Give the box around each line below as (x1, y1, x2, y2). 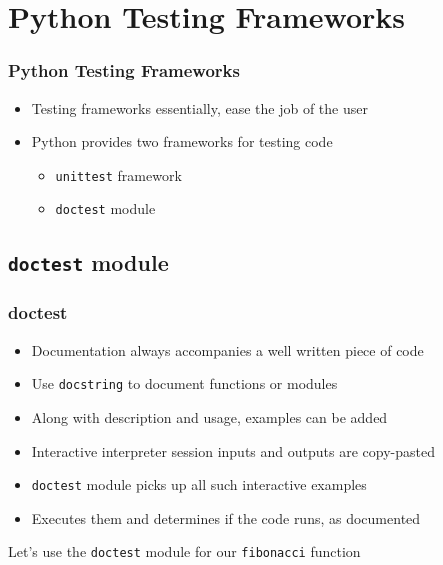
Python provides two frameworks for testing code (31, 131, 333, 152)
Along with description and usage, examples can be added (31, 406, 388, 427)
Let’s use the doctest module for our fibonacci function (8, 541, 361, 562)
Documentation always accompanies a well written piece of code (31, 339, 424, 360)
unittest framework (55, 164, 182, 185)
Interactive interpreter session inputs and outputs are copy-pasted (31, 440, 435, 461)
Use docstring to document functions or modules (31, 373, 338, 394)
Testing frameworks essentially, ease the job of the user (31, 97, 368, 118)
